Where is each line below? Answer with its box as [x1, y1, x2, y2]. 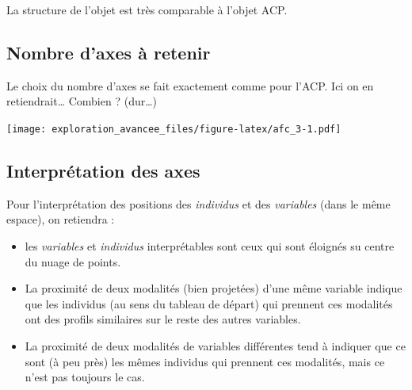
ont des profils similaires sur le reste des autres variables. [25, 311, 301, 327]
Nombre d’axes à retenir [6, 40, 211, 64]
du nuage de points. [25, 253, 121, 270]
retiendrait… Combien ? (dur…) [6, 93, 158, 109]
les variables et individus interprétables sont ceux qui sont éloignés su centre [25, 238, 395, 254]
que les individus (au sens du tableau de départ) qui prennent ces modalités [25, 295, 393, 312]
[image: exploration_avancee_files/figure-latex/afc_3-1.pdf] [6, 123, 341, 135]
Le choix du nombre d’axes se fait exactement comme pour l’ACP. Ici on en [6, 77, 374, 94]
